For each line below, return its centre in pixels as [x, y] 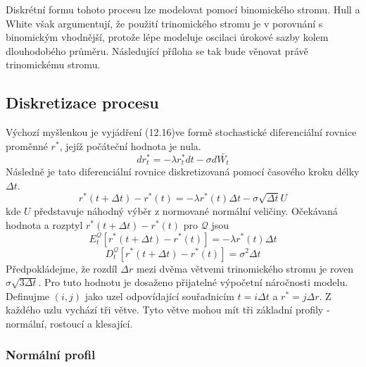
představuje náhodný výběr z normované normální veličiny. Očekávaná [186, 211]
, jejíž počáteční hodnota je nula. [130, 145]
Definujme [28, 296]
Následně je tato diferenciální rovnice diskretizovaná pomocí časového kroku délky [183, 172]
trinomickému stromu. [53, 64]
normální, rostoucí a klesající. [69, 323]
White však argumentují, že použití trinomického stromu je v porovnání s [164, 23]
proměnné [27, 145]
